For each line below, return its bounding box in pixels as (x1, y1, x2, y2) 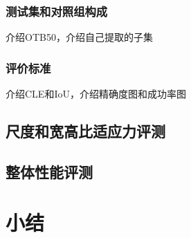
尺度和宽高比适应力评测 (6, 120, 165, 142)
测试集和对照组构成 (6, 2, 108, 19)
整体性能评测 (6, 161, 93, 182)
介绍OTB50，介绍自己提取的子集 (6, 30, 153, 44)
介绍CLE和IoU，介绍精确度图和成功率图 (6, 86, 186, 101)
